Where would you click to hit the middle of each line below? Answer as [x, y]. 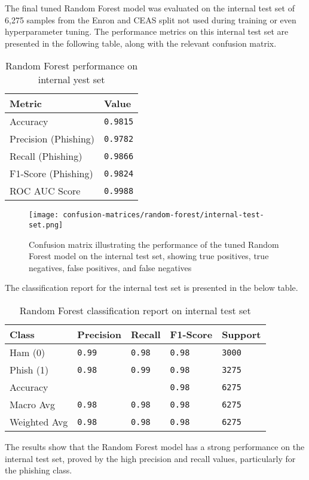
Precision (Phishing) [52, 139]
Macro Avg [33, 405]
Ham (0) [27, 353]
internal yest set [71, 80]
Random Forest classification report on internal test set [135, 311]
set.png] [46, 225]
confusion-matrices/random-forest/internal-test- [163, 215]
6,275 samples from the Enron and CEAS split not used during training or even [151, 19]
